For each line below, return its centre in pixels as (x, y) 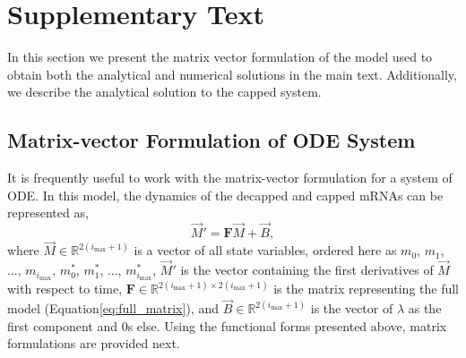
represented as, (48, 213)
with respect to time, (65, 289)
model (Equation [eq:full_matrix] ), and (113, 308)
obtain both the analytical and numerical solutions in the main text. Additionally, (232, 74)
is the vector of (352, 308)
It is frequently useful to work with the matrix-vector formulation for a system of (230, 178)
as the (425, 308)
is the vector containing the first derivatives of (307, 270)
